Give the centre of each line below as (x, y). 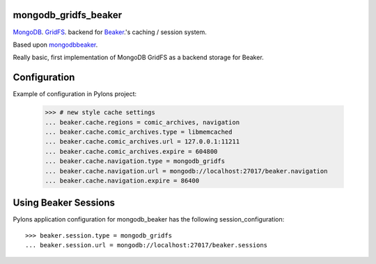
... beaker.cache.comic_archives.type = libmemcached (139, 132)
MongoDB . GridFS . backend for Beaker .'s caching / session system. (110, 32)
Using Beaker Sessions (64, 203)
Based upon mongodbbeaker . (55, 45)
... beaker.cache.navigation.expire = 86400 (122, 180)
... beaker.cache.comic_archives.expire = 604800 (131, 151)
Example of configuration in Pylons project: (75, 94)
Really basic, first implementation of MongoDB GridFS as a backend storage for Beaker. (138, 57)
